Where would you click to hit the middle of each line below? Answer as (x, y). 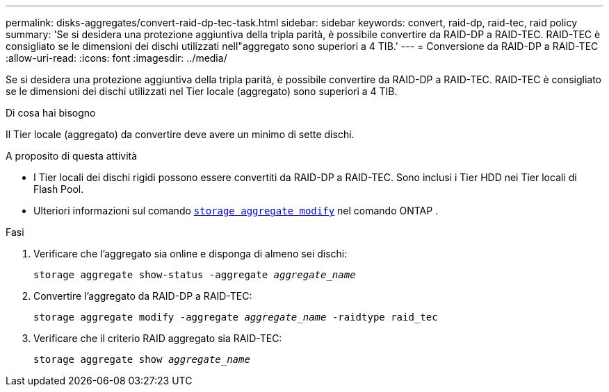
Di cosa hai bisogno (51, 113)
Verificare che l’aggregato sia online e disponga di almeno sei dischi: (190, 254)
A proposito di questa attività (72, 156)
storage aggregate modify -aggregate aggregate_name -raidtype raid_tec (236, 317)
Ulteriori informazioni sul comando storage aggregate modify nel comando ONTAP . (236, 211)
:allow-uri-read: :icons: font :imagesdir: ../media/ (116, 58)
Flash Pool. (59, 189)
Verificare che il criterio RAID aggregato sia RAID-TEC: (158, 338)
